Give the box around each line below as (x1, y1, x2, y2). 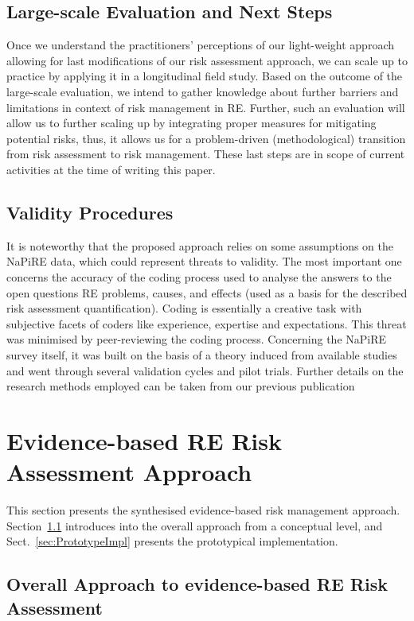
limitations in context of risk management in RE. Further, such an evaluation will (6, 99, 405, 115)
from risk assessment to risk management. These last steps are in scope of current (6, 146, 405, 162)
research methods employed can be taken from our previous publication (6, 378, 355, 394)
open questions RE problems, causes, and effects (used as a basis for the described (6, 284, 408, 301)
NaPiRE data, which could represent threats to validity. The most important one (6, 253, 402, 270)
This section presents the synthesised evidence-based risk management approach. (6, 502, 400, 518)
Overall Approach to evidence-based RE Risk (6, 572, 388, 596)
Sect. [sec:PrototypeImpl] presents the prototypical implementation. (6, 533, 338, 549)
